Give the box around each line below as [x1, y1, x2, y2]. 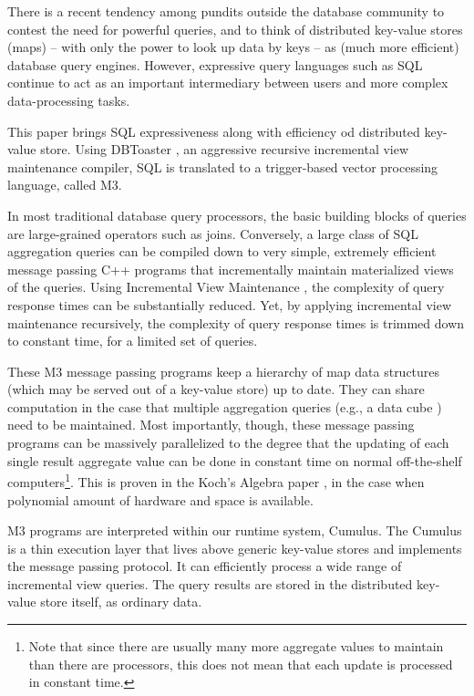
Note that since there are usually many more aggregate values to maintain [28, 637, 444, 656]
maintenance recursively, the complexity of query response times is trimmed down [7, 313, 465, 332]
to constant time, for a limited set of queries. [7, 331, 258, 350]
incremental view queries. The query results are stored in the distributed [7, 574, 413, 593]
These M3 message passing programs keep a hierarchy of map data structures [7, 361, 440, 380]
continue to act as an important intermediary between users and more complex [7, 73, 448, 92]
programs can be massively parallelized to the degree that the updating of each [7, 433, 449, 452]
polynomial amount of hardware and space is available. [7, 490, 314, 509]
